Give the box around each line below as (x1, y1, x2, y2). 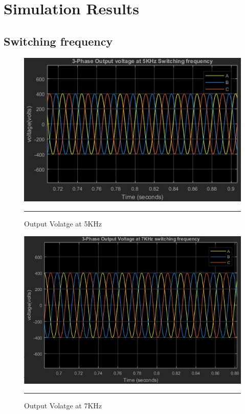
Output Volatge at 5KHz (24, 218, 102, 229)
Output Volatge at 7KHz (24, 400, 102, 411)
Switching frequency (4, 33, 113, 49)
